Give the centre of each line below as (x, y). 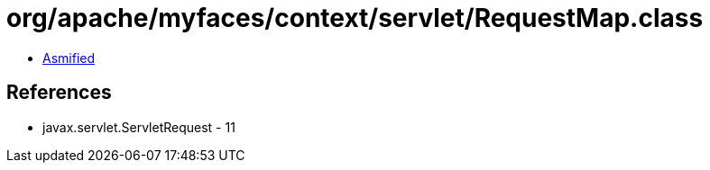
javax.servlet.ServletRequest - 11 (139, 127)
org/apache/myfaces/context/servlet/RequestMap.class (355, 18)
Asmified (69, 58)
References (59, 93)
